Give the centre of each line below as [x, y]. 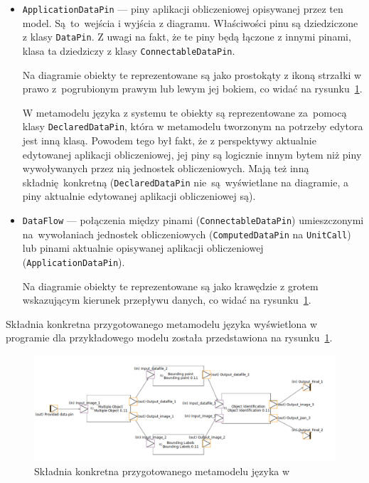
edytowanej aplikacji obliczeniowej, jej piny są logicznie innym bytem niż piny [192, 154]
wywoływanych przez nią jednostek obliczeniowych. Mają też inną [166, 168]
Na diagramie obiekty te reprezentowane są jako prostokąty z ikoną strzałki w [192, 74]
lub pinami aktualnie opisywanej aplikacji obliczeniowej [143, 248]
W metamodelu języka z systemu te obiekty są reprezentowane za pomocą [184, 112]
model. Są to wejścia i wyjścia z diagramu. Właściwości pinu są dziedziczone [190, 22]
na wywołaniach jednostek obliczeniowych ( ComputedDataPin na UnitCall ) [187, 234]
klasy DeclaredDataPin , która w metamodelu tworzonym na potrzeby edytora [193, 126]
